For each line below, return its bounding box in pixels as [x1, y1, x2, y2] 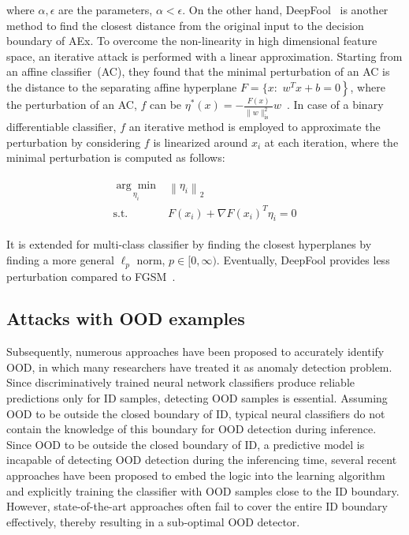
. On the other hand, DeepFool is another [182, 2, 389, 17]
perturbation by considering [6, 133, 141, 150]
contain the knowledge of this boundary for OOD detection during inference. [6, 421, 377, 437]
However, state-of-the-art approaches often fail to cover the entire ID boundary [6, 498, 388, 514]
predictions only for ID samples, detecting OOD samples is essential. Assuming [6, 390, 388, 406]
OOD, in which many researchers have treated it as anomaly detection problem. [6, 358, 392, 375]
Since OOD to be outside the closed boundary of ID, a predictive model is [6, 436, 365, 452]
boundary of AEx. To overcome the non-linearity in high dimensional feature [6, 32, 377, 49]
